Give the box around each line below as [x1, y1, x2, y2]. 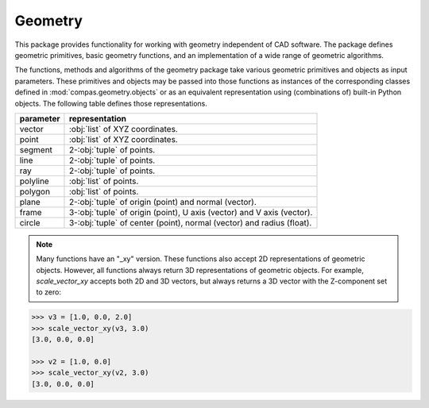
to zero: [36, 287, 61, 297]
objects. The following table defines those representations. [14, 98, 208, 108]
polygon [19, 186, 51, 197]
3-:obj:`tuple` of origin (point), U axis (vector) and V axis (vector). [68, 206, 313, 217]
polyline [19, 175, 49, 187]
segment [19, 144, 53, 155]
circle [19, 217, 41, 228]
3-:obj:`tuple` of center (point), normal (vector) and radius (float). [68, 217, 312, 228]
